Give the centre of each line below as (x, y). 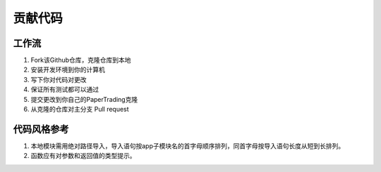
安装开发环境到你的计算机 (68, 70)
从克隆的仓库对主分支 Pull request (80, 110)
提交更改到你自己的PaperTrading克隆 (84, 99)
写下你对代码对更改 (59, 79)
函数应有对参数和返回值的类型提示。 (83, 156)
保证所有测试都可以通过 (65, 90)
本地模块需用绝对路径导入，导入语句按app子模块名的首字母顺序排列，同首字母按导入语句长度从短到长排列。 (188, 146)
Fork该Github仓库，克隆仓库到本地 (81, 60)
